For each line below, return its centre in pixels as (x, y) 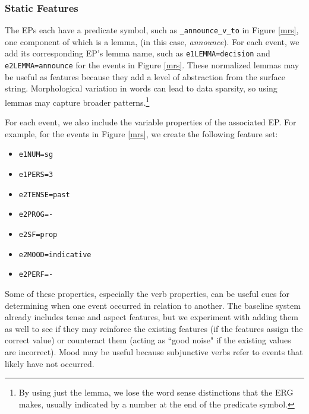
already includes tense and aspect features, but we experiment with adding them (152, 317)
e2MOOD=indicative (55, 255)
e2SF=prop (38, 235)
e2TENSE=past (44, 195)
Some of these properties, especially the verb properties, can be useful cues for (147, 293)
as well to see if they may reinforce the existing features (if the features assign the (154, 328)
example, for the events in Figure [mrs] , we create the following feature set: (141, 133)
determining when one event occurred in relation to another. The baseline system (153, 305)
